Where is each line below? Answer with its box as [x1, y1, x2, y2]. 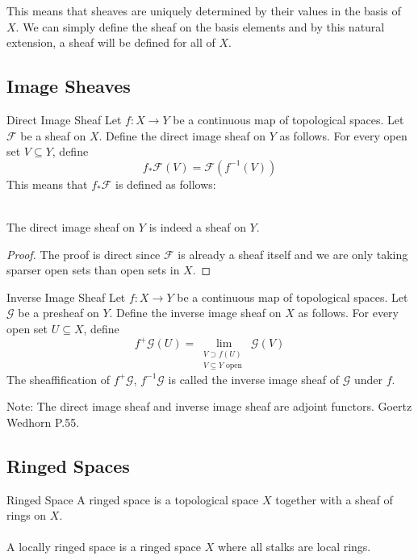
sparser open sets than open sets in [6, 261, 180, 278]
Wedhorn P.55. [6, 413, 80, 430]
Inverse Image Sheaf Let [6, 288, 126, 305]
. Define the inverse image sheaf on [109, 304, 282, 321]
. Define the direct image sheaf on [98, 127, 265, 144]
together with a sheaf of [275, 491, 393, 508]
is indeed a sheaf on [148, 218, 246, 235]
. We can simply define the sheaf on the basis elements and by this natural [15, 18, 385, 35]
